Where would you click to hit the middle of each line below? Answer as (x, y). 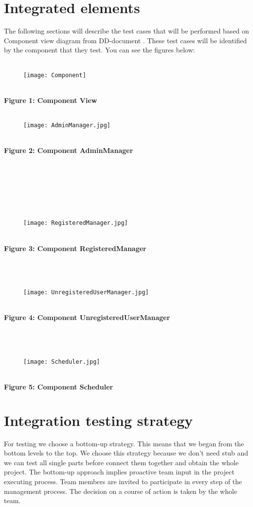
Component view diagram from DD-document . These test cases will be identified (126, 40)
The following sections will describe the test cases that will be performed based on (126, 31)
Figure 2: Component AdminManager (69, 150)
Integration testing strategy (99, 420)
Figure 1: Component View (51, 100)
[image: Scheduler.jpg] (62, 362)
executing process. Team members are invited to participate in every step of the (123, 481)
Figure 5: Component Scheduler (59, 386)
